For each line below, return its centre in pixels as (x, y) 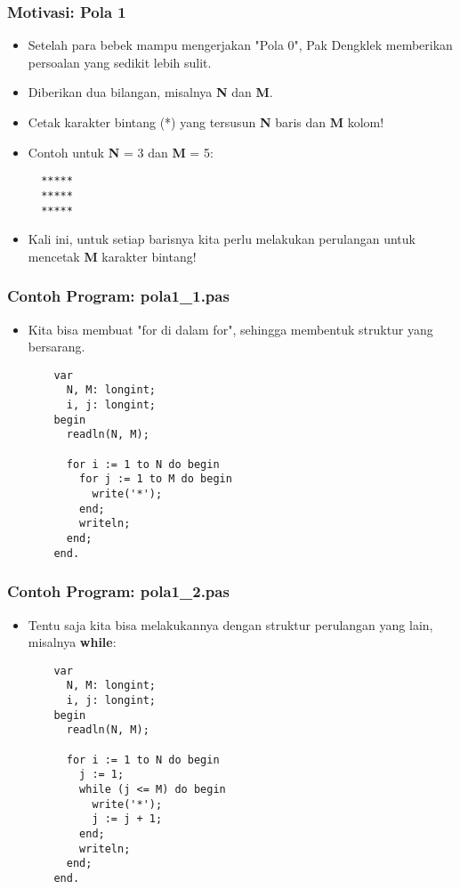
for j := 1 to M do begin (156, 479)
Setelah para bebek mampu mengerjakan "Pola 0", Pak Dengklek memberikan (240, 45)
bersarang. (56, 347)
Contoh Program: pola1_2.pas (118, 591)
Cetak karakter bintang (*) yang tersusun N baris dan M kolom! (206, 122)
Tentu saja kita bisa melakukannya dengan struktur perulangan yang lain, (230, 624)
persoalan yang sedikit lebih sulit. (120, 62)
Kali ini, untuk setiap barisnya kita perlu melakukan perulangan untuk (222, 239)
